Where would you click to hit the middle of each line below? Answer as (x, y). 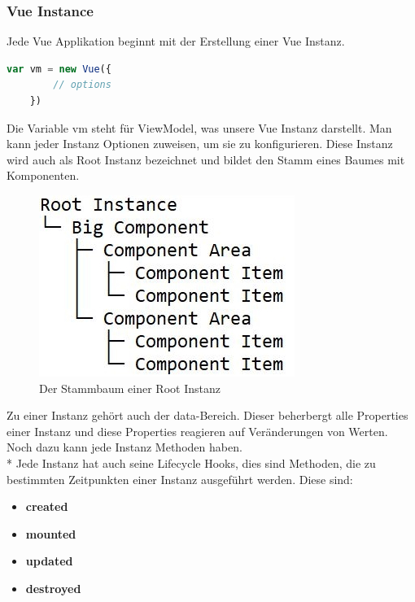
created (47, 506)
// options (82, 85)
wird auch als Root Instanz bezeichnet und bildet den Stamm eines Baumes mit (206, 159)
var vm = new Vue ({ (59, 69)
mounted (51, 533)
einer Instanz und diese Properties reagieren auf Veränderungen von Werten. (197, 431)
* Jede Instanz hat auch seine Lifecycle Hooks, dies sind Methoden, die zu (191, 462)
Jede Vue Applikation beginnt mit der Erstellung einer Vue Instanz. (176, 41)
